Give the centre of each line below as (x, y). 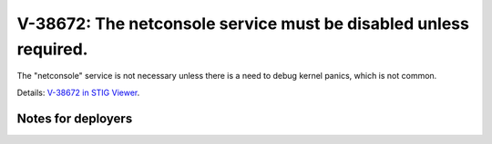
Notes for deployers (75, 118)
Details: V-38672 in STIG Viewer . (78, 92)
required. (52, 49)
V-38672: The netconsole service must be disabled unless (243, 24)
